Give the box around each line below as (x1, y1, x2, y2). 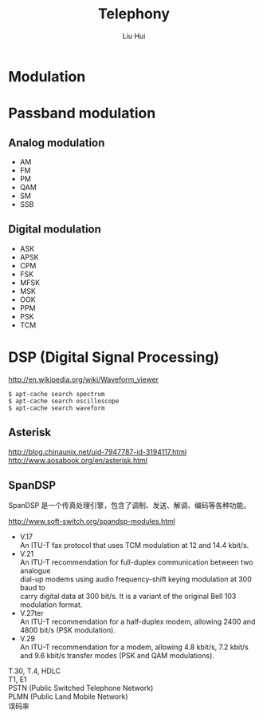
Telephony (98, 5, 170, 23)
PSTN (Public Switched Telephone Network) (8, 684, 154, 693)
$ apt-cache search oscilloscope (8, 397, 120, 405)
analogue (19, 566, 51, 576)
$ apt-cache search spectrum (8, 390, 105, 398)
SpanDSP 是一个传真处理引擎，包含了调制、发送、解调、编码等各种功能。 (8, 501, 251, 510)
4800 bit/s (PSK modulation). (19, 625, 116, 635)
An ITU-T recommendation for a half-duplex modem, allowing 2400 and (19, 617, 256, 627)
